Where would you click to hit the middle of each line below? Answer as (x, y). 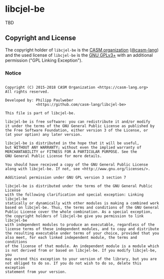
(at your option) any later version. (44, 135)
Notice (13, 73)
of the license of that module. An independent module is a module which (82, 246)
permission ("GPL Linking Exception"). (44, 60)
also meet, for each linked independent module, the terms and (71, 238)
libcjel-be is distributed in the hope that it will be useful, (72, 143)
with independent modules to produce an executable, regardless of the (80, 225)
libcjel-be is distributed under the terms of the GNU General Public (79, 186)
